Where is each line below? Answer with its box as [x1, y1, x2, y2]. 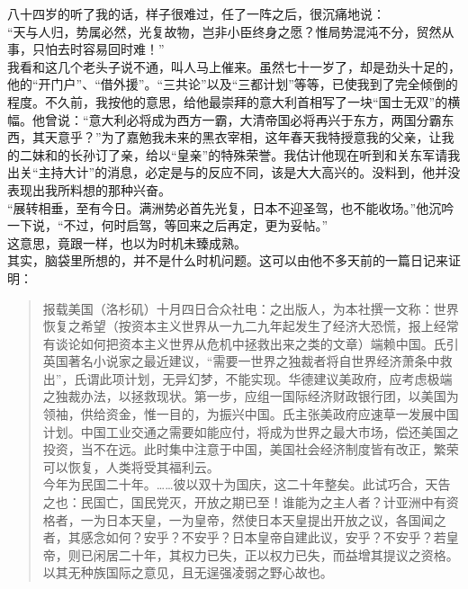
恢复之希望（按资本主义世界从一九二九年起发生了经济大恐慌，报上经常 [42, 317, 459, 335]
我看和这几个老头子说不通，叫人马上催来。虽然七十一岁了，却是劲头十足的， [7, 57, 461, 76]
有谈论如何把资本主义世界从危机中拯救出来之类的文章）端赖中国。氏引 [42, 334, 459, 353]
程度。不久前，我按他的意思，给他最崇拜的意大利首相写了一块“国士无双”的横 [7, 92, 461, 111]
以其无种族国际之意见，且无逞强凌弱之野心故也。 [42, 563, 333, 582]
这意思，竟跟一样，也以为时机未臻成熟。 [7, 233, 247, 252]
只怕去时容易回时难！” [31, 40, 165, 58]
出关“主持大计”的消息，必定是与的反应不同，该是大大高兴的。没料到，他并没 [7, 163, 461, 182]
